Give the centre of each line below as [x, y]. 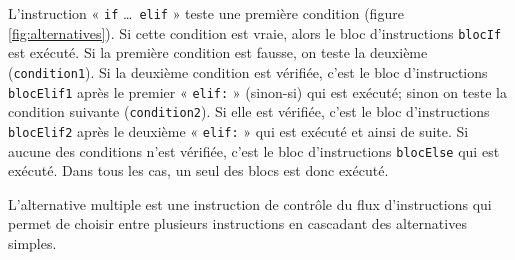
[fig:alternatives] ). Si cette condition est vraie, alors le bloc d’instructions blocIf [255, 32]
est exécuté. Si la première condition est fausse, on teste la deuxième [218, 52]
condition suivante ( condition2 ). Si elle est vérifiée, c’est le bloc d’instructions [249, 111]
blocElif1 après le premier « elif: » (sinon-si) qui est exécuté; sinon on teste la [257, 91]
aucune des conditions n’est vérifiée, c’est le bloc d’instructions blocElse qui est [254, 150]
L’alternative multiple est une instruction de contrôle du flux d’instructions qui [250, 203]
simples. [32, 242]
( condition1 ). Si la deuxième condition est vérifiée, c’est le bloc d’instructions [248, 71]
